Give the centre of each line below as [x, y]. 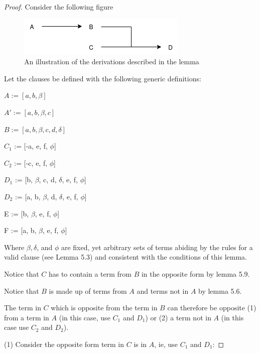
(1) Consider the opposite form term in [64, 344]
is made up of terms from [88, 290]
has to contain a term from [90, 273]
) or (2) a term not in [178, 317]
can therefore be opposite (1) [212, 308]
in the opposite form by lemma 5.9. [196, 273]
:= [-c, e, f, [31, 162]
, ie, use [166, 344]
